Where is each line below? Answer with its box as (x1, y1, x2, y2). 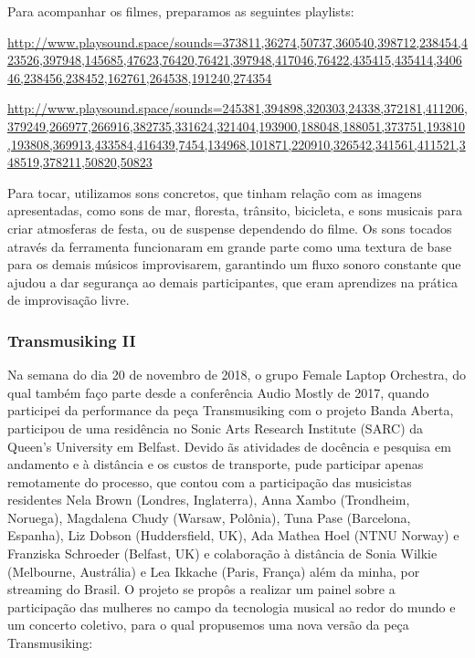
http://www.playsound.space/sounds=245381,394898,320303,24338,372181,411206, (7, 99, 468, 118)
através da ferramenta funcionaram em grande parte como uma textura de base (7, 236, 452, 256)
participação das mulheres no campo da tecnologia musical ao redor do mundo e (7, 597, 456, 616)
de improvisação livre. (7, 290, 130, 309)
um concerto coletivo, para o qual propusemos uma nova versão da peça (7, 615, 409, 634)
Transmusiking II (7, 329, 136, 351)
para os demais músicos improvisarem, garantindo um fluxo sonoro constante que (7, 255, 461, 274)
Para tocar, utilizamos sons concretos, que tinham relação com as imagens (7, 183, 422, 202)
